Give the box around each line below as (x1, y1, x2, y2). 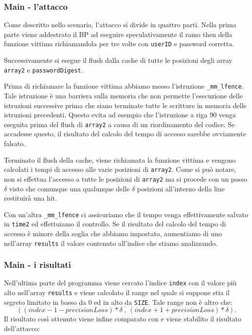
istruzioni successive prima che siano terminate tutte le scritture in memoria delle (4, 100, 247, 110)
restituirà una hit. (4, 193, 57, 203)
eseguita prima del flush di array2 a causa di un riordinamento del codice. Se (4, 119, 235, 129)
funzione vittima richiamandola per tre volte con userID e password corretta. (4, 38, 234, 49)
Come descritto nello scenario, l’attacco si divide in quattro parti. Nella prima (4, 19, 236, 30)
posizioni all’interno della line (137, 183, 225, 193)
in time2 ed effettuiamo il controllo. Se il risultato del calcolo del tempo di (4, 219, 226, 229)
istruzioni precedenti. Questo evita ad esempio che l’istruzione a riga (4, 110, 208, 120)
